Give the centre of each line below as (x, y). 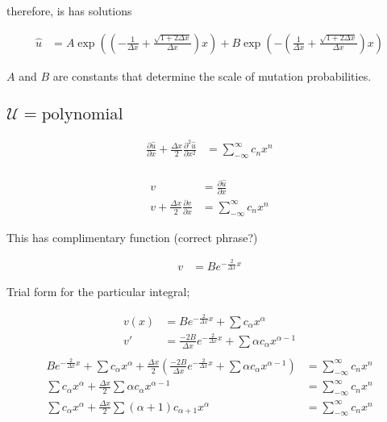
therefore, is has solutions (69, 10)
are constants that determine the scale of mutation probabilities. (212, 75)
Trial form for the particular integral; (98, 292)
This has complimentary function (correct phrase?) (132, 237)
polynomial (82, 114)
